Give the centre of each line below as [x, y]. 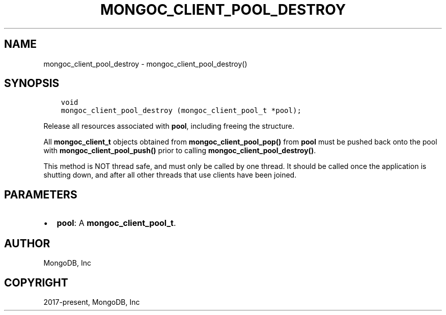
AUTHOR [27, 243]
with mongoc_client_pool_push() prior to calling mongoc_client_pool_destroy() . [180, 151]
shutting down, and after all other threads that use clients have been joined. [170, 175]
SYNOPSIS [32, 83]
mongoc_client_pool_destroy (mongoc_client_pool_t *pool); [181, 111]
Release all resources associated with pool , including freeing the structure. [169, 126]
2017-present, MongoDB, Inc [92, 302]
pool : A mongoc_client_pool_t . [116, 223]
